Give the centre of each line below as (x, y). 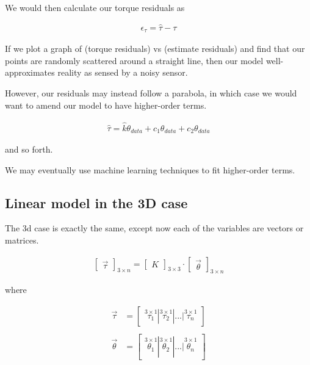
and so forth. (29, 149)
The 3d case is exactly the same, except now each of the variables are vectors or (154, 228)
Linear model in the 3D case (96, 202)
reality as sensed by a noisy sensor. (123, 72)
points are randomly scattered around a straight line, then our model (134, 60)
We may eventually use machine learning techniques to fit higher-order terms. (150, 169)
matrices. (22, 240)
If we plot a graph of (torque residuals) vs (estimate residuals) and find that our (155, 49)
